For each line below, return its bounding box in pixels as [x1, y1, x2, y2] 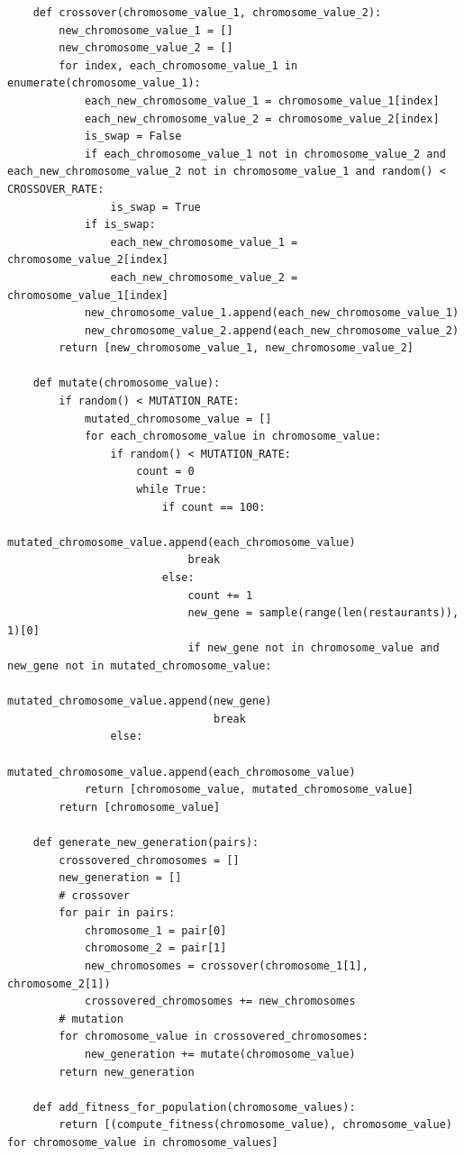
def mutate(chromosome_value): [32, 377, 221, 390]
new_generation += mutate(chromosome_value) [84, 1048, 356, 1061]
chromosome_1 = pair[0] [84, 924, 227, 937]
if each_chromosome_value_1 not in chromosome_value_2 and [84, 147, 446, 160]
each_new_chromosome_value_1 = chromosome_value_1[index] [84, 94, 440, 107]
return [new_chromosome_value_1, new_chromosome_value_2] [59, 341, 414, 355]
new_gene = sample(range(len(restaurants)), [187, 606, 459, 620]
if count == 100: [161, 500, 266, 514]
